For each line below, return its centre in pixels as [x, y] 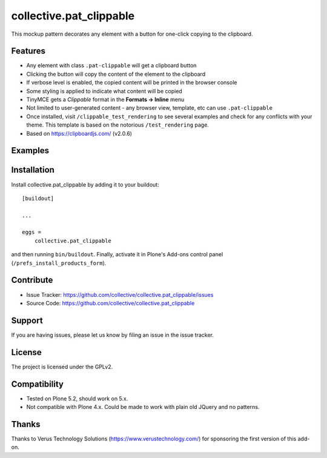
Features [28, 51]
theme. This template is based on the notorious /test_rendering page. [117, 125]
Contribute [32, 280]
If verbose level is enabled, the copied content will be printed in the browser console [132, 82]
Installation [33, 170]
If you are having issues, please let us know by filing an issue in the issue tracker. [113, 335]
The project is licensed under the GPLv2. [62, 367]
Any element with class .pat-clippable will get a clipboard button [111, 65]
